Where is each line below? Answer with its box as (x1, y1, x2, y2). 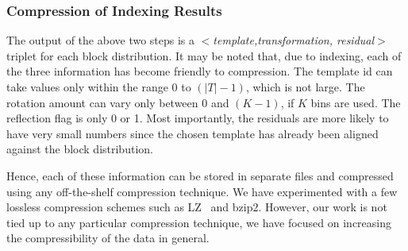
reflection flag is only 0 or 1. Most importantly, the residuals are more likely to (6, 110, 389, 126)
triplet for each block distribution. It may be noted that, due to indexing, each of (6, 47, 402, 64)
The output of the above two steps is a (6, 32, 195, 48)
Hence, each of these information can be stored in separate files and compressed (6, 167, 394, 183)
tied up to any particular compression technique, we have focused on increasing (6, 214, 392, 230)
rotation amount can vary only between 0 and (6, 94, 229, 110)
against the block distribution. (6, 141, 153, 157)
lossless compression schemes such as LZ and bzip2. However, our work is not (6, 199, 387, 215)
